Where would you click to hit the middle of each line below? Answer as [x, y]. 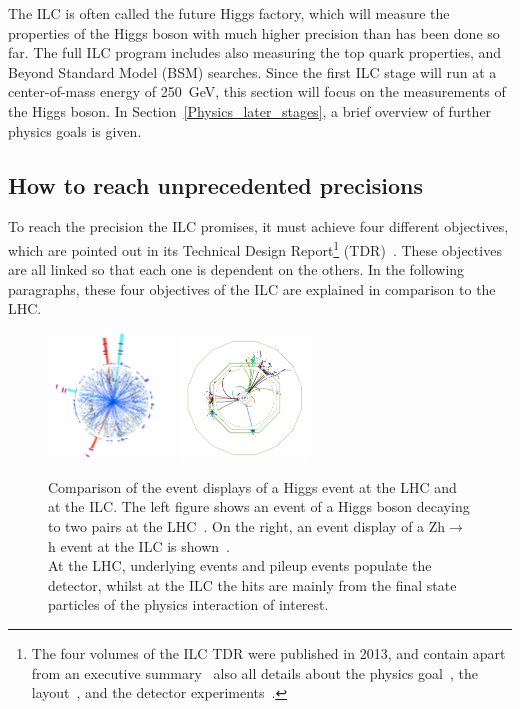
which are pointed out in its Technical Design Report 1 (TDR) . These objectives [255, 248]
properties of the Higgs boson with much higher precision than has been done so [254, 32]
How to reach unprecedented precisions [215, 184]
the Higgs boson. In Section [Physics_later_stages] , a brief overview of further [250, 110]
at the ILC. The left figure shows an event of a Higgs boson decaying [259, 506]
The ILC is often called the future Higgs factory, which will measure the [229, 13]
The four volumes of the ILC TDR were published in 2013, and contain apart [268, 652]
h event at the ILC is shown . [139, 545]
